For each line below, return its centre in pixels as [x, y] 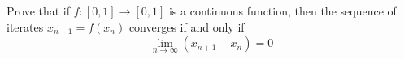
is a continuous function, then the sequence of [282, 11]
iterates [25, 26]
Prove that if [39, 11]
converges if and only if [187, 26]
